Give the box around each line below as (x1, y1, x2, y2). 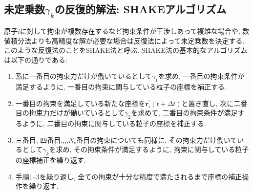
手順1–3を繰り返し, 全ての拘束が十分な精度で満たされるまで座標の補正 (15, 171, 242, 181)
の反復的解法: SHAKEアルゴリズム (54, 1, 227, 17)
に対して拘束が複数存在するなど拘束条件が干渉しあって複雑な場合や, (20, 26, 240, 36)
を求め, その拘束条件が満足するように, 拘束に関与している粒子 (49, 144, 249, 154)
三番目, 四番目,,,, (15, 134, 68, 145)
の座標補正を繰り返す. (15, 155, 86, 165)
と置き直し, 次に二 (181, 98, 241, 108)
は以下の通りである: (4, 54, 67, 65)
